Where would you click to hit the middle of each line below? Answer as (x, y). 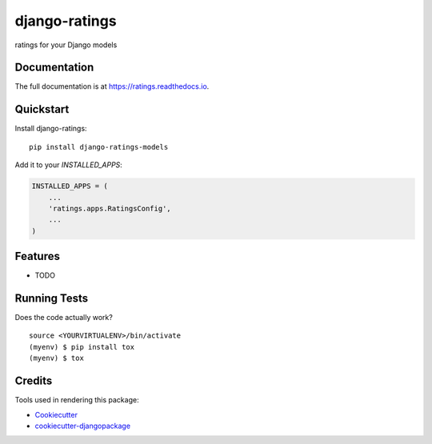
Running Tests (51, 298)
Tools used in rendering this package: (77, 400)
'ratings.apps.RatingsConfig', (110, 208)
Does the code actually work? (64, 318)
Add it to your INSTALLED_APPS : (69, 165)
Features (37, 256)
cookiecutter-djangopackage (83, 426)
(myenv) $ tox (56, 358)
